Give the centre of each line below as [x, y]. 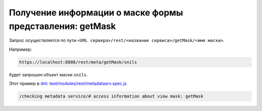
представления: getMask [62, 26]
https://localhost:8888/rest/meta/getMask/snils [78, 62]
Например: [20, 49]
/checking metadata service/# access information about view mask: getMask [111, 96]
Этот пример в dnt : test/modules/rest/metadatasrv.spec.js [68, 83]
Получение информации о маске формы [96, 13]
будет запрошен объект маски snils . [48, 74]
